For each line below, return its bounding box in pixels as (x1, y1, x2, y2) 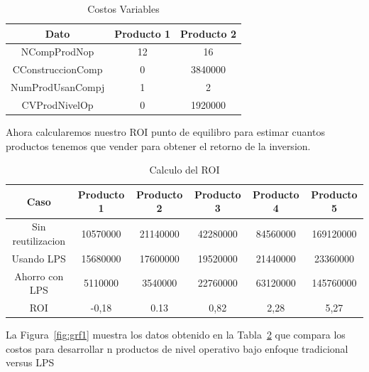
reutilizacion (12, 233, 66, 248)
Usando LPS (11, 250, 66, 265)
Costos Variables (87, 1, 160, 16)
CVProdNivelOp (21, 97, 94, 112)
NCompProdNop (21, 44, 94, 59)
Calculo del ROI (149, 162, 220, 177)
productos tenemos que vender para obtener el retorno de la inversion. (6, 138, 311, 153)
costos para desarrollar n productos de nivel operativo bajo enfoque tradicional (6, 341, 348, 356)
